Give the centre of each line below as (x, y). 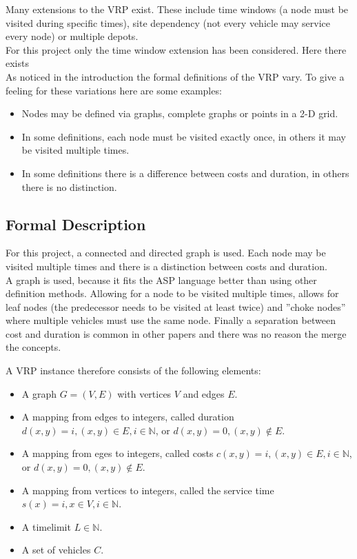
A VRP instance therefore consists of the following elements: (133, 370)
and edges (204, 393)
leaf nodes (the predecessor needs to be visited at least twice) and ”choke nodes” (176, 306)
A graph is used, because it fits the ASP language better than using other (161, 279)
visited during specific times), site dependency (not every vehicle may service (168, 22)
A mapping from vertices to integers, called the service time (148, 490)
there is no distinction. (69, 186)
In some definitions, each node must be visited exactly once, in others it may (184, 136)
